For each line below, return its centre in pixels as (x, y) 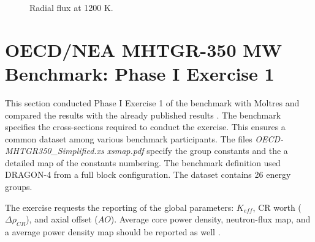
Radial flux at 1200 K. (71, 7)
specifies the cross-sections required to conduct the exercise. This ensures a (145, 127)
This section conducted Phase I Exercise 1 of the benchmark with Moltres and (152, 102)
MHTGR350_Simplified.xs (55, 151)
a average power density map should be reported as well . (113, 232)
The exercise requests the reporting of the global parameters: (120, 207)
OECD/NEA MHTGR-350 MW (144, 49)
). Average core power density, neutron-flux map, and (211, 219)
